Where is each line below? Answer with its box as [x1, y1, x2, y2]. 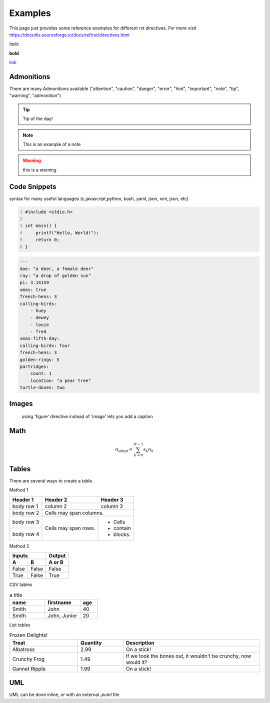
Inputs [12, 552, 28, 559]
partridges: [19, 364, 49, 369]
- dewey [30, 315, 49, 320]
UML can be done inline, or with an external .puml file [9, 691, 119, 697]
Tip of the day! [22, 115, 53, 122]
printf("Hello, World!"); [35, 230, 99, 235]
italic [9, 41, 19, 47]
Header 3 [100, 496, 123, 503]
